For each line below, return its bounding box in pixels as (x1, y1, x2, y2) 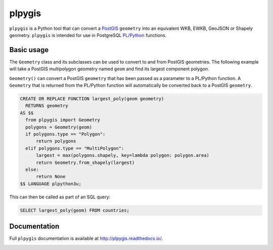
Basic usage (9, 46, 49, 54)
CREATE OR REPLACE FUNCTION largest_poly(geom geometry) (20, 96, 164, 101)
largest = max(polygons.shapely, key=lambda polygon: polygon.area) (36, 152, 210, 158)
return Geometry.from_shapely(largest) (36, 159, 135, 165)
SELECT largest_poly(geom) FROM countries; (20, 207, 130, 213)
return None (36, 174, 66, 180)
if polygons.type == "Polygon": (25, 131, 106, 137)
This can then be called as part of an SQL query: (9, 194, 111, 200)
